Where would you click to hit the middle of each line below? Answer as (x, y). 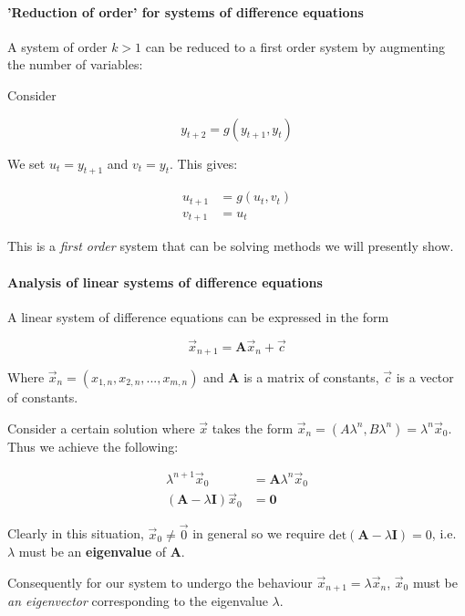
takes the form (253, 428)
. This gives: (204, 163)
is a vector (425, 377)
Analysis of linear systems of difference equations (165, 282)
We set (26, 163)
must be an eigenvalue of (92, 552)
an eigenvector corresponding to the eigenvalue (138, 601)
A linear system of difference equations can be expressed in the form (198, 316)
